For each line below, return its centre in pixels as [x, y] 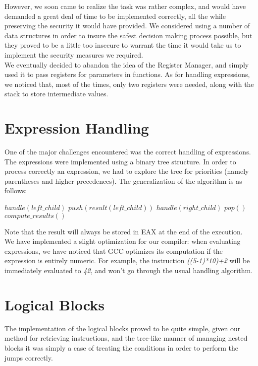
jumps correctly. [29, 357]
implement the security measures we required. [74, 54]
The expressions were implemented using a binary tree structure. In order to [120, 161]
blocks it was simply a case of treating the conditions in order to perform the [121, 347]
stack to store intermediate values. [56, 94]
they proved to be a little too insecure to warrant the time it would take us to [123, 45]
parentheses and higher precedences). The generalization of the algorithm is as [123, 181]
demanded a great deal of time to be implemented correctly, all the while [115, 16]
